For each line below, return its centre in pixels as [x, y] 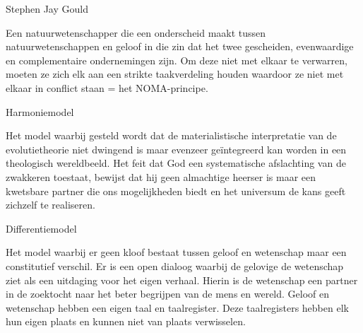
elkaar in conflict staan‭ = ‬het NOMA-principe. [107, 87]
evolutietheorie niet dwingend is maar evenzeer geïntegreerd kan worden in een [176, 149]
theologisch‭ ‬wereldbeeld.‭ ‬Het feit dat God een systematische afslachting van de [176, 163]
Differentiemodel [41, 228]
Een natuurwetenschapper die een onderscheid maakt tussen [136, 32]
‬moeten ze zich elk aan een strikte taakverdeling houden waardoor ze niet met [175, 74]
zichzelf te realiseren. [50, 205]
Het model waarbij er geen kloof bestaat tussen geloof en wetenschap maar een [176, 252]
